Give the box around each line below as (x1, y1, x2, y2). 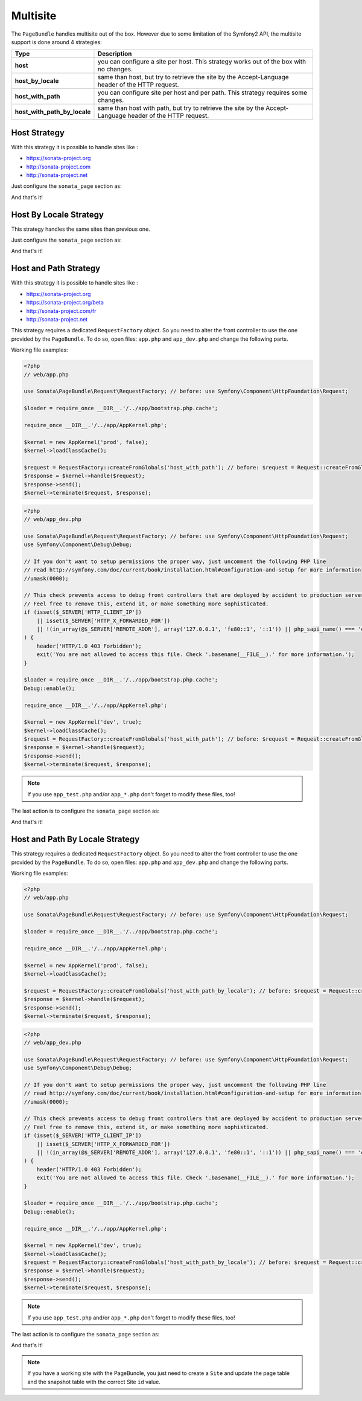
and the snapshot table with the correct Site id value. (27, 1378, 161, 1385)
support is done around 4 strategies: (11, 38, 102, 45)
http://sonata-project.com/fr (26, 307, 97, 314)
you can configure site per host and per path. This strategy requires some (97, 88, 308, 97)
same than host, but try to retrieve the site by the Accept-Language (97, 73, 289, 82)
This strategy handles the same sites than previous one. (11, 225, 150, 233)
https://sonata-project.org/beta (26, 299, 104, 306)
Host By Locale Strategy (11, 209, 104, 220)
